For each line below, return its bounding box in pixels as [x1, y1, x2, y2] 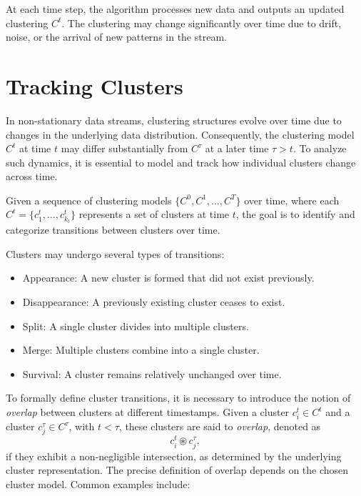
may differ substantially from [61, 141, 188, 156]
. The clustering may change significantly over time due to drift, [61, 15, 342, 30]
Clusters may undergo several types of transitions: [6, 246, 225, 261]
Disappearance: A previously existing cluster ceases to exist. [22, 294, 285, 309]
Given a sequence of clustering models [6, 192, 172, 207]
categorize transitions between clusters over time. [6, 222, 220, 237]
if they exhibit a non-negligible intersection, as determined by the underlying [6, 448, 342, 463]
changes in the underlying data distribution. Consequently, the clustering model [6, 127, 355, 142]
